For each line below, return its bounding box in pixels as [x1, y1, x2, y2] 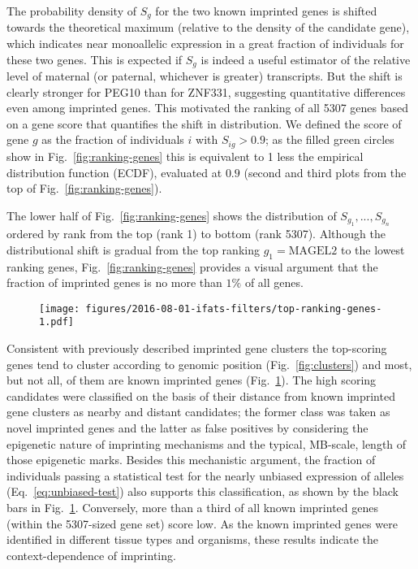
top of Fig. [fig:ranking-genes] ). [6, 180, 162, 197]
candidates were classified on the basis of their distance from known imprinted [6, 387, 395, 404]
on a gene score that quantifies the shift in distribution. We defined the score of [6, 115, 402, 132]
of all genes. [244, 274, 304, 291]
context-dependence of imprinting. [6, 546, 176, 563]
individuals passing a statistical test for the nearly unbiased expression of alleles [6, 467, 404, 484]
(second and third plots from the [243, 163, 407, 180]
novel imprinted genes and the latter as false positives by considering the [6, 419, 368, 436]
